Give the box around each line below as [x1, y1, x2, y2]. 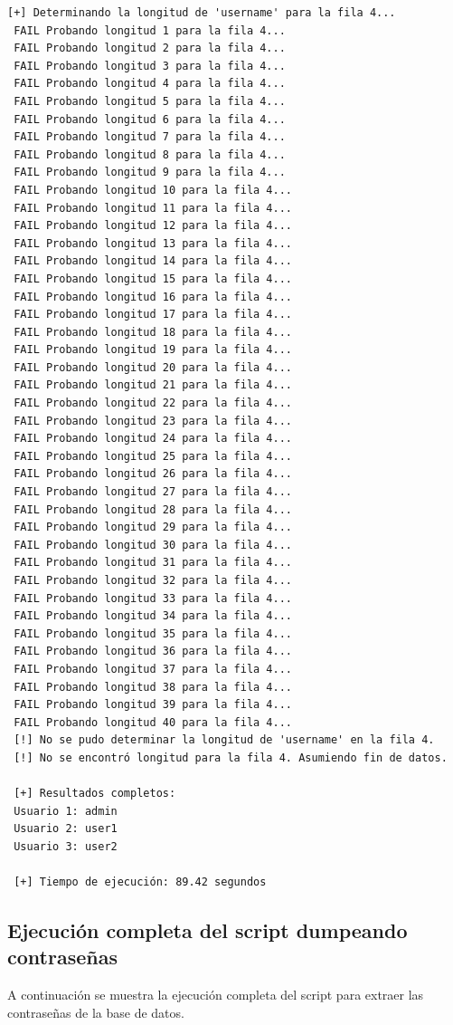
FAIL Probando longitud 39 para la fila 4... [14, 698, 292, 712]
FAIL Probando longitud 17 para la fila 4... [14, 308, 292, 321]
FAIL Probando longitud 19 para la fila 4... [14, 343, 292, 357]
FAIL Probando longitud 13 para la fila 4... [14, 236, 292, 250]
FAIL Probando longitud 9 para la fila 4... [14, 166, 286, 179]
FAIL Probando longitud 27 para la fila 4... [14, 485, 292, 499]
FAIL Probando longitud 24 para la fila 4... [14, 432, 292, 445]
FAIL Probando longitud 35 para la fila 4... [14, 627, 292, 640]
